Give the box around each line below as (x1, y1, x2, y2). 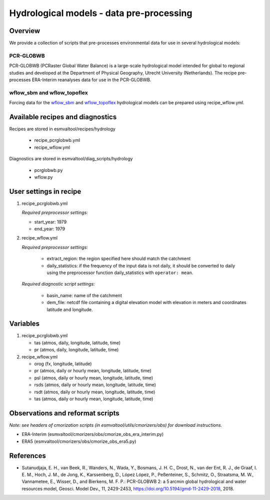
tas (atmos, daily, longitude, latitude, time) (34, 340, 121, 346)
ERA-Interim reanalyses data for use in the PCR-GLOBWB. (31, 77, 151, 83)
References (9, 451, 46, 460)
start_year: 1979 (34, 218, 67, 225)
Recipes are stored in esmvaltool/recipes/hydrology (9, 126, 116, 132)
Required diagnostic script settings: (21, 281, 95, 287)
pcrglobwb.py (34, 167, 63, 173)
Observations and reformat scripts (9, 409, 119, 417)
